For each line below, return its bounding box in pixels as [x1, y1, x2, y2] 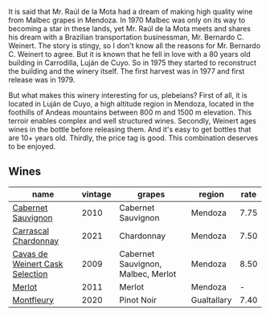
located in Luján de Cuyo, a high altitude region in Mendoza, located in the [8, 99, 255, 108]
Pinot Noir [119, 294, 157, 306]
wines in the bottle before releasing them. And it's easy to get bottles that [8, 124, 252, 134]
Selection [12, 268, 48, 279]
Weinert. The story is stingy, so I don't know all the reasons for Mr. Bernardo [8, 41, 261, 51]
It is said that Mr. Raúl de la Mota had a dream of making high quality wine [8, 7, 253, 16]
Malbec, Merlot [119, 268, 177, 279]
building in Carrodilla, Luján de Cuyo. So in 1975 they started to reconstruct [8, 58, 257, 67]
